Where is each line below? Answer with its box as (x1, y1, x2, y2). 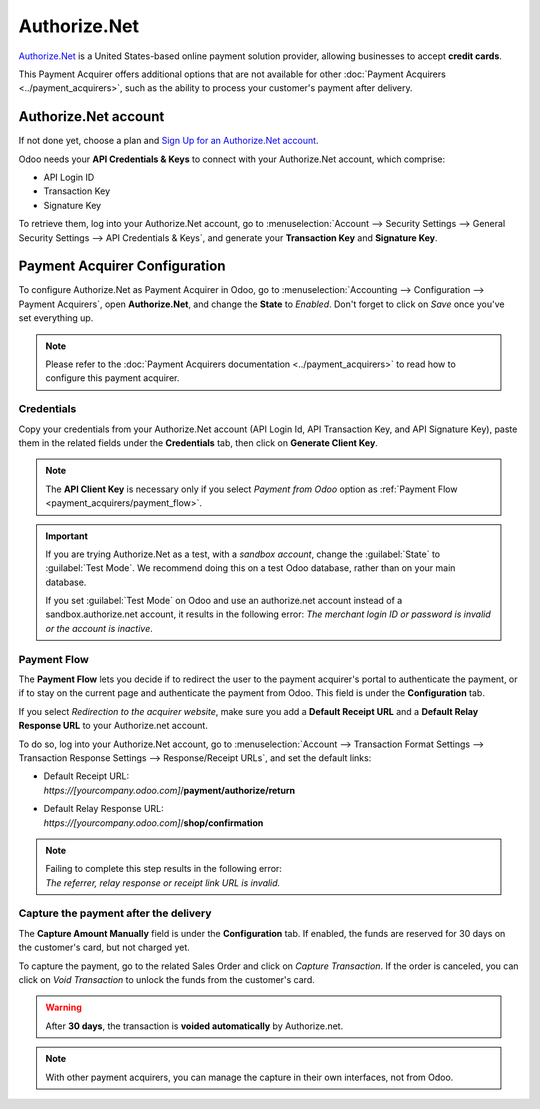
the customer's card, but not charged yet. (18, 941, 190, 954)
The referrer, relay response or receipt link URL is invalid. (45, 876, 281, 889)
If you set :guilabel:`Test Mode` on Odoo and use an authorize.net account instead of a (45, 595, 403, 607)
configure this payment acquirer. (45, 372, 180, 384)
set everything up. (18, 312, 94, 324)
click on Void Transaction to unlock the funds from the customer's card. (18, 974, 315, 986)
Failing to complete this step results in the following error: (45, 863, 282, 875)
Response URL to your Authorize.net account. (18, 720, 209, 732)
